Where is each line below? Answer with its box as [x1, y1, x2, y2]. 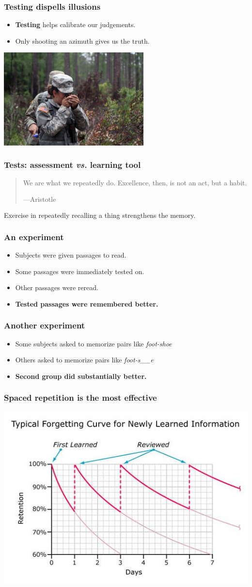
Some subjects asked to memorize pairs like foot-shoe [15, 338, 172, 348]
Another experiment [4, 319, 85, 331]
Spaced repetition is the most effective [4, 391, 157, 404]
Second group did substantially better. [15, 371, 147, 381]
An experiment [4, 230, 64, 243]
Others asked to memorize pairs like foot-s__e [15, 355, 154, 365]
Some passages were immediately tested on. [15, 266, 144, 276]
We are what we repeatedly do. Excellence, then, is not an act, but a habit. [23, 177, 247, 187]
